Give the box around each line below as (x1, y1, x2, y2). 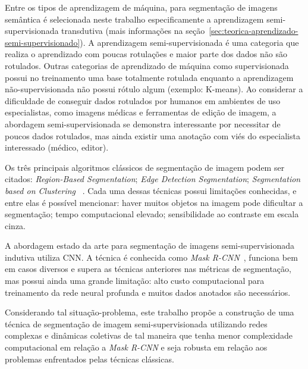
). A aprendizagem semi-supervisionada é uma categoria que (80, 36, 299, 48)
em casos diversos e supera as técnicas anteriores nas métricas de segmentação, (5, 262, 291, 275)
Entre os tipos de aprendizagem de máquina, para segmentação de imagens (5, 1, 278, 13)
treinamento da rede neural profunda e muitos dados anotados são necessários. (5, 286, 291, 298)
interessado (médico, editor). (5, 141, 109, 154)
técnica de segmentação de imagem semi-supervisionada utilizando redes (5, 317, 268, 330)
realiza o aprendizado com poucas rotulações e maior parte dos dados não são (5, 48, 287, 60)
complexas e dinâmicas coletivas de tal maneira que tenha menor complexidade (5, 329, 293, 342)
